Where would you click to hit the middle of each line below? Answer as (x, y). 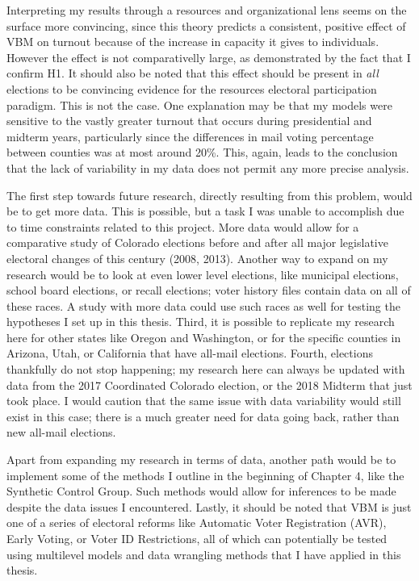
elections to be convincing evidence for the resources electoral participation (192, 88)
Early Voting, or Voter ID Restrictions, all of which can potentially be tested (197, 538)
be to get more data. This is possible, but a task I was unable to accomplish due (205, 211)
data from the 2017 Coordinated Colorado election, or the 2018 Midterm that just (209, 385)
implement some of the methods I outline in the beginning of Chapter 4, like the (205, 475)
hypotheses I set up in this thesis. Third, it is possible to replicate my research (201, 322)
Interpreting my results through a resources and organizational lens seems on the (207, 10)
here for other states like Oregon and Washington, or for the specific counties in (204, 337)
